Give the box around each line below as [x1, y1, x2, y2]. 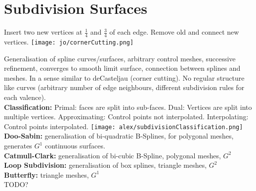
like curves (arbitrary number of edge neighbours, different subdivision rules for [4, 82, 245, 93]
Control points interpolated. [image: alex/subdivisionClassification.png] [4, 121, 243, 131]
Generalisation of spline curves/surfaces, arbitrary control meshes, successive [4, 53, 236, 63]
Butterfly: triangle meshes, [4, 169, 89, 180]
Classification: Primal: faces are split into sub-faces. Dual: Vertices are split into [4, 101, 252, 112]
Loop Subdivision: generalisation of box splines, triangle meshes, [4, 160, 207, 170]
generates [4, 141, 32, 151]
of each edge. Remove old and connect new [109, 27, 239, 37]
